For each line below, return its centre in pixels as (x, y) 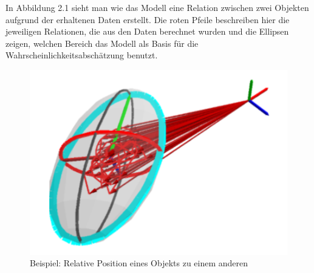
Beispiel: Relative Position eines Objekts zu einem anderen (139, 263)
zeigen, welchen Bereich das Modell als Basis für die (102, 43)
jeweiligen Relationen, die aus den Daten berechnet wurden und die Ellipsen (147, 31)
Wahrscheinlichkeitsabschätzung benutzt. (82, 55)
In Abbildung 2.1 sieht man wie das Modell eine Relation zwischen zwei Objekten (157, 7)
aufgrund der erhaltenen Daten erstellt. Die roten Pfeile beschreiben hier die (148, 19)
